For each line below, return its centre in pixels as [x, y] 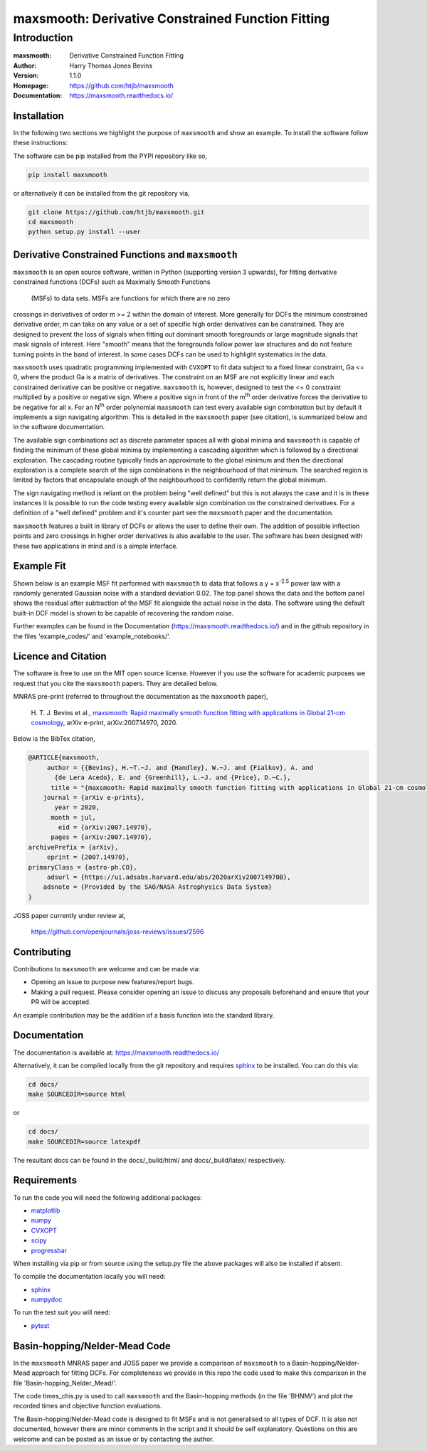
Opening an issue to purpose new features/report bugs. [113, 982]
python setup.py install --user [85, 232]
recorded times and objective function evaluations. [88, 1406]
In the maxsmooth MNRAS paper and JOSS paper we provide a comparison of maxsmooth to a [152, 1363]
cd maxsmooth [51, 222]
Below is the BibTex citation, [54, 739]
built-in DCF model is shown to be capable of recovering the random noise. [123, 613]
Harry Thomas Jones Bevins [111, 65]
